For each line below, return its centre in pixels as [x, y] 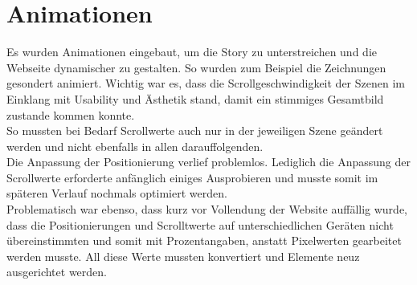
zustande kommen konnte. [71, 114]
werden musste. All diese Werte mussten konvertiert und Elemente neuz [183, 256]
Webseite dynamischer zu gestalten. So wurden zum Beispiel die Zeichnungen [196, 67]
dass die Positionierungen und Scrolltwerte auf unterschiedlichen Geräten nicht [200, 224]
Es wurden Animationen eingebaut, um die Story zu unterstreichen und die [192, 52]
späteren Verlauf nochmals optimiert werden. [117, 193]
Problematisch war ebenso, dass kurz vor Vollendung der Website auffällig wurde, [207, 209]
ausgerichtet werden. [57, 272]
